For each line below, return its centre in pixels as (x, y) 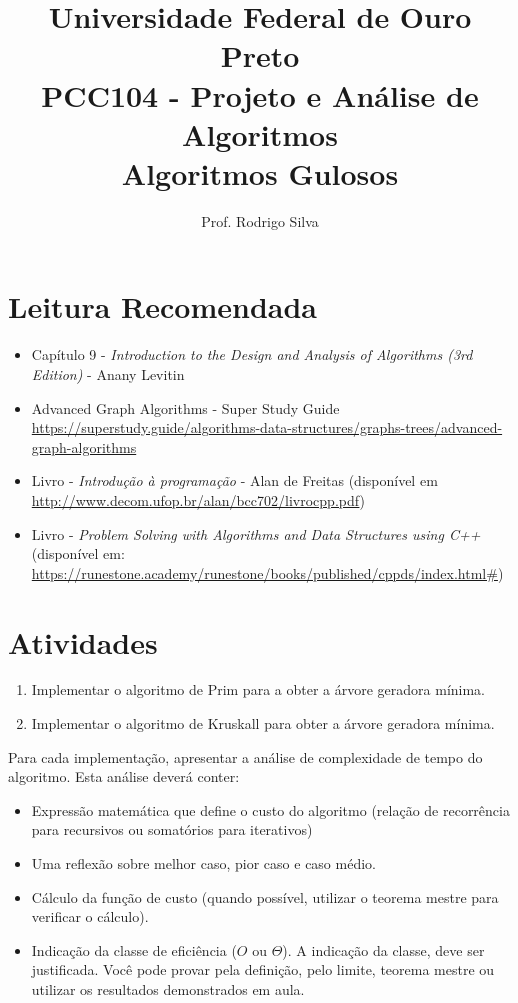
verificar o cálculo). (90, 916)
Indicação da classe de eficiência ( (134, 949)
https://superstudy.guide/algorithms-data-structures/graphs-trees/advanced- (267, 427)
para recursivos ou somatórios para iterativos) (172, 829)
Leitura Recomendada (163, 306)
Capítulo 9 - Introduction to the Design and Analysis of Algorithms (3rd (252, 354)
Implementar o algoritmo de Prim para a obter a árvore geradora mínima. (258, 689)
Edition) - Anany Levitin (108, 374)
